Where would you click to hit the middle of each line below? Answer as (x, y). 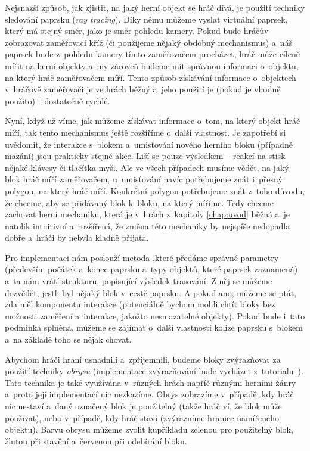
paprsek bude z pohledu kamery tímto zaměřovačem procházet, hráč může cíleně (152, 54)
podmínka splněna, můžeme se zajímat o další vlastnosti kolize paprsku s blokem (154, 327)
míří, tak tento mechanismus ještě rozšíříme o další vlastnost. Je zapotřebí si (145, 132)
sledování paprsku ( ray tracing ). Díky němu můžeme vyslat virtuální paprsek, (146, 19)
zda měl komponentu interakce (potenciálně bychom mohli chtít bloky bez (140, 304)
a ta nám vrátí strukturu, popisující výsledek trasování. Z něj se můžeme (139, 281)
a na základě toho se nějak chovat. (68, 339)
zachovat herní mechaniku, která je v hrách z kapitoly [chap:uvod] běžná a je (148, 214)
